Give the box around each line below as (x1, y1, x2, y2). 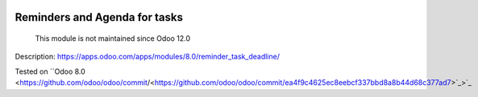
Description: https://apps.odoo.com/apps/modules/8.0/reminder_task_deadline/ (15, 52, 280, 62)
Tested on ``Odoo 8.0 (15, 67, 86, 76)
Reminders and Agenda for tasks (15, 10, 183, 24)
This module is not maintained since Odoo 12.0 (35, 34, 191, 43)
